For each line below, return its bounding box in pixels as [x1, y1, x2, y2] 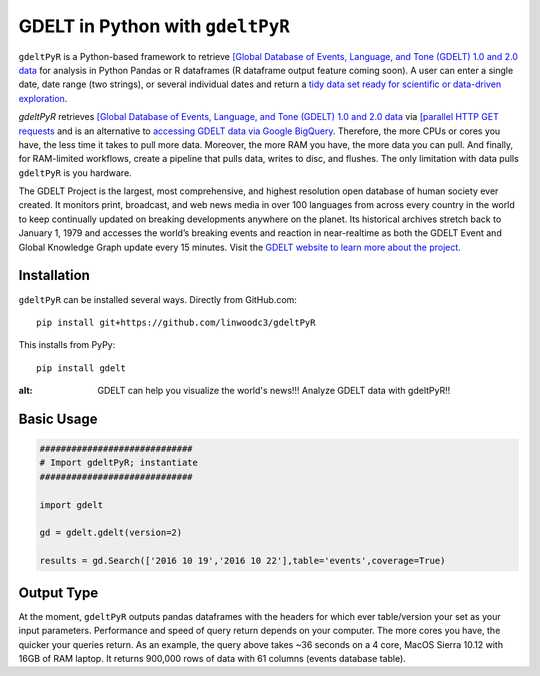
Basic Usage [18, 410, 98, 427]
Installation [18, 267, 90, 284]
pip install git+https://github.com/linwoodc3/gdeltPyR [36, 316, 316, 328]
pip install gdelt [36, 362, 127, 374]
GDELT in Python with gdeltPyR [18, 15, 290, 37]
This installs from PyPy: [18, 339, 116, 351]
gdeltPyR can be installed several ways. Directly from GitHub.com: [18, 293, 297, 305]
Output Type [18, 584, 99, 601]
